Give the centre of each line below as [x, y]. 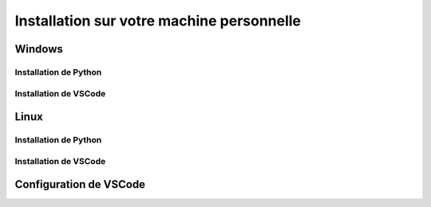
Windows [39, 49]
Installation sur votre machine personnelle [158, 21]
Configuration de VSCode [80, 184]
